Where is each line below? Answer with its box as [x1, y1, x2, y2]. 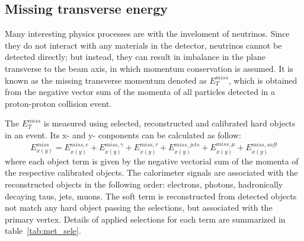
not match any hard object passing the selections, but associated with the [5, 201, 273, 214]
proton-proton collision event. [5, 97, 112, 109]
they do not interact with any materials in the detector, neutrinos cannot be [5, 39, 282, 51]
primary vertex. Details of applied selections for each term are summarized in [5, 213, 286, 225]
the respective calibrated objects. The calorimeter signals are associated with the [5, 166, 298, 179]
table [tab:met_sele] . [5, 224, 81, 237]
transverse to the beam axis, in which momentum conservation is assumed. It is [5, 62, 293, 74]
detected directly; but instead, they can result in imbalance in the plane [5, 50, 266, 63]
